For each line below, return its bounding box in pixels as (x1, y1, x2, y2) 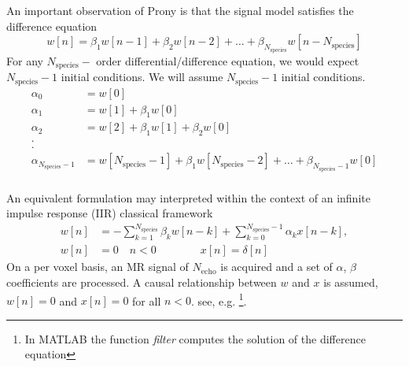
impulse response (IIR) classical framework (6, 205, 213, 221)
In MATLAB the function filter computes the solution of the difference (24, 330, 366, 347)
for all (132, 292, 161, 309)
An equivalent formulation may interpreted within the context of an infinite (6, 189, 370, 206)
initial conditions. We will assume (61, 69, 223, 85)
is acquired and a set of (220, 258, 333, 275)
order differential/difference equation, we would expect (96, 52, 359, 69)
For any (6, 52, 43, 69)
